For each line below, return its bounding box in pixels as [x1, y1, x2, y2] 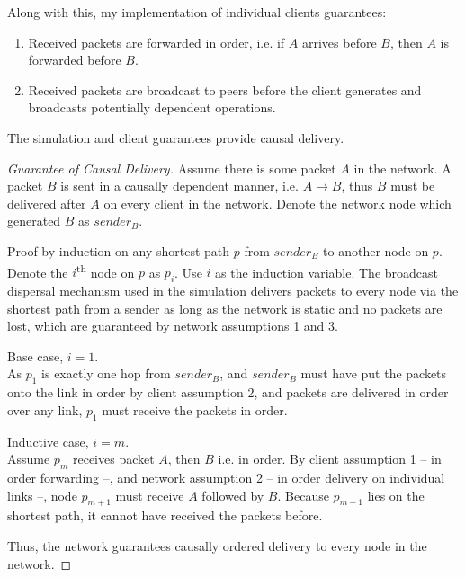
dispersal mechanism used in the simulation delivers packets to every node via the [7, 280, 459, 299]
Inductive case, [7, 431, 89, 450]
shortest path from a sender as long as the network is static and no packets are [7, 298, 443, 317]
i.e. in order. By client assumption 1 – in [218, 449, 442, 468]
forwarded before [28, 50, 121, 69]
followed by [201, 485, 264, 504]
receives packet [72, 449, 155, 468]
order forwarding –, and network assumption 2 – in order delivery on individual [7, 467, 445, 486]
